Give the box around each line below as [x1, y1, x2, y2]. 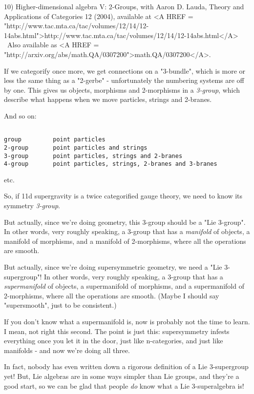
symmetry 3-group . [4, 200, 60, 210]
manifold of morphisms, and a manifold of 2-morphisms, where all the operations [4, 236, 246, 246]
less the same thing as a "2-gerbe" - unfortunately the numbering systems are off [4, 75, 244, 85]
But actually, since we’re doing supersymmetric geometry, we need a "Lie [4, 261, 222, 272]
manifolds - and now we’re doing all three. [4, 345, 130, 355]
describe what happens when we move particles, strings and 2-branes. [4, 94, 212, 104]
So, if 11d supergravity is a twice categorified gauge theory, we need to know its [4, 191, 243, 201]
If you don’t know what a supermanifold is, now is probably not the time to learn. [4, 316, 250, 326]
